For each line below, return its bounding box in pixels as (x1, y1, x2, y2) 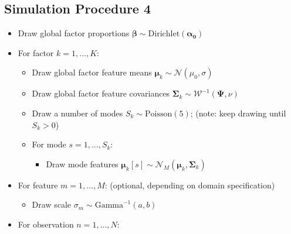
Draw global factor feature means (32, 66, 152, 78)
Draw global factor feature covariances (32, 87, 170, 99)
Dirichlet (148, 30, 180, 39)
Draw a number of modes (32, 106, 123, 119)
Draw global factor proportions (18, 27, 130, 39)
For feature (18, 178, 58, 191)
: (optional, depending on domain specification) (104, 178, 275, 191)
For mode (32, 138, 66, 150)
